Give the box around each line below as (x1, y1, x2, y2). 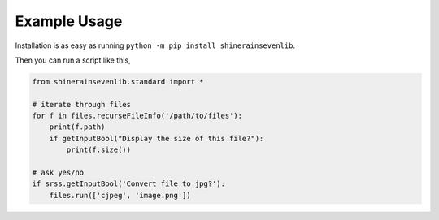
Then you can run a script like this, (15, 55, 131, 65)
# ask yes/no (32, 168, 85, 178)
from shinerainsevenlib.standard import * (32, 77, 204, 86)
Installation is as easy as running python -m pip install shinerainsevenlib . (15, 41, 296, 50)
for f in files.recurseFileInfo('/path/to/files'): (32, 111, 243, 121)
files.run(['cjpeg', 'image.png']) (49, 191, 191, 200)
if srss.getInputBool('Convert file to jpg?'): (32, 179, 225, 188)
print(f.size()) (66, 145, 132, 154)
